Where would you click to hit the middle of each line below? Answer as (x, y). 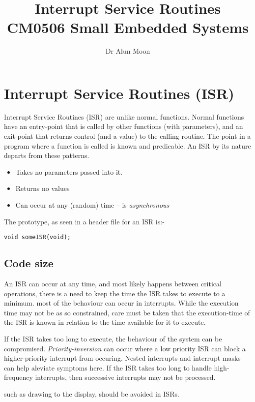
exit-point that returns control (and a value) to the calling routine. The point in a (127, 136)
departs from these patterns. (47, 155)
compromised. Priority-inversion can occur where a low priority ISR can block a (125, 348)
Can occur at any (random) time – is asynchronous (92, 205)
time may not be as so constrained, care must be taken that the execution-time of (127, 312)
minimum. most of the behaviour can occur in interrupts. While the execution (121, 303)
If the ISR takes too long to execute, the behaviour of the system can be (113, 339)
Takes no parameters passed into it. (69, 171)
